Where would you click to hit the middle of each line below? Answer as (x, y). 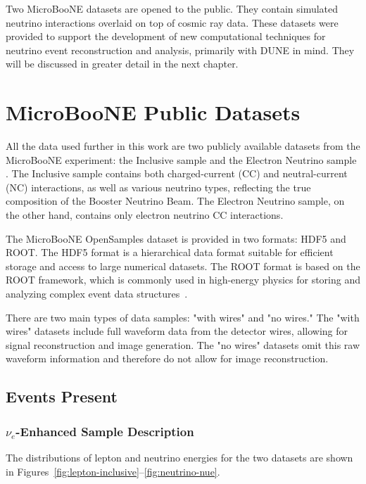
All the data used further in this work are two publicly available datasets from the (183, 146)
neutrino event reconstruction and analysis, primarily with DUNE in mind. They (180, 50)
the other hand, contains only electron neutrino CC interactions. (145, 215)
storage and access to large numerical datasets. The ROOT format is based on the (183, 266)
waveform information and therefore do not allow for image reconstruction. (167, 358)
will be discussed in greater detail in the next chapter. (122, 64)
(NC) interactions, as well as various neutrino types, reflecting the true (158, 187)
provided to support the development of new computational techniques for (166, 36)
